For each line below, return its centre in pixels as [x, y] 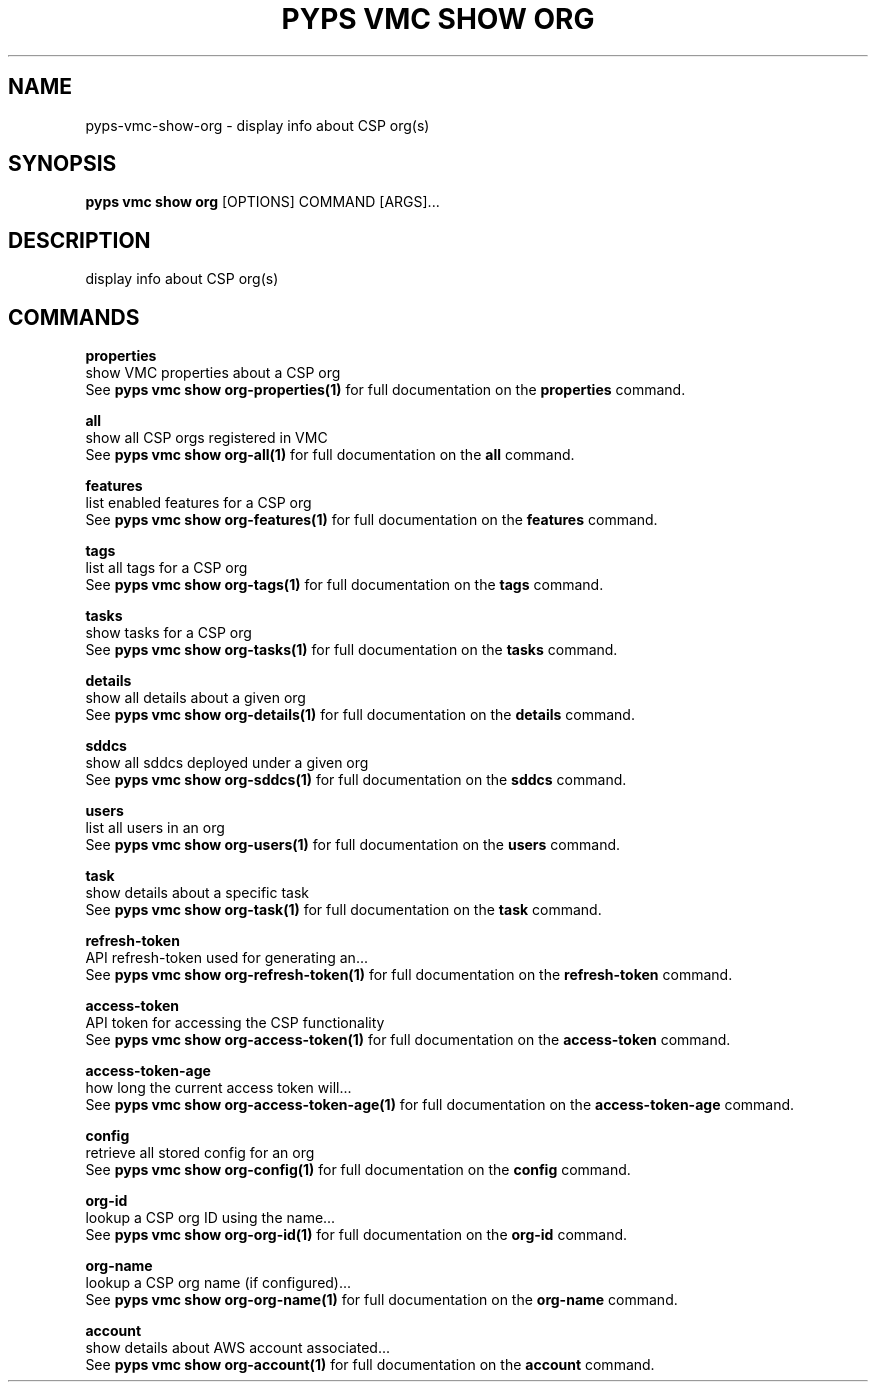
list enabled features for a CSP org [198, 503]
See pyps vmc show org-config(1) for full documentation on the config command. [358, 1170]
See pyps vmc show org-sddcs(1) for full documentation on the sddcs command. [356, 780]
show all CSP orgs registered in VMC [206, 438]
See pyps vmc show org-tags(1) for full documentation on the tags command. [344, 585]
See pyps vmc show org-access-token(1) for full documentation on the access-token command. [408, 1040]
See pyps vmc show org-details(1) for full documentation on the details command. [360, 715]
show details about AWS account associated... [238, 1348]
